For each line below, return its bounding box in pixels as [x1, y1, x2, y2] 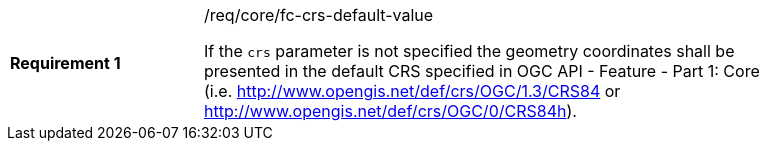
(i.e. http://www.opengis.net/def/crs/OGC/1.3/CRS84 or [204, 81, 621, 101]
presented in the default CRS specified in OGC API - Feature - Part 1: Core [204, 61, 760, 81]
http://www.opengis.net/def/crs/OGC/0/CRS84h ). [204, 101, 577, 121]
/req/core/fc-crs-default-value [204, 5, 434, 25]
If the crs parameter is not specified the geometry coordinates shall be [204, 41, 735, 61]
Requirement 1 [10, 53, 121, 73]
